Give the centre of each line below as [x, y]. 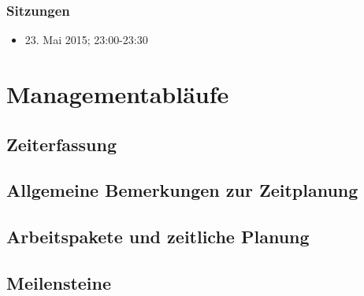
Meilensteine [59, 282]
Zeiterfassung [62, 144]
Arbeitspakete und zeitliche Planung [158, 237]
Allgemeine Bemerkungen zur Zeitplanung [182, 190]
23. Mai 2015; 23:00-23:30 [86, 40]
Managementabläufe [118, 94]
